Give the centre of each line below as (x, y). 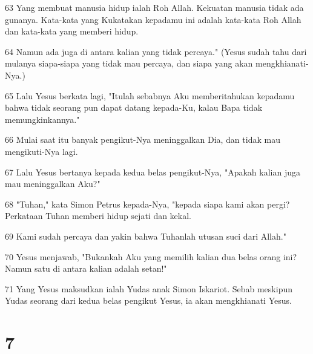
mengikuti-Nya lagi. (41, 151)
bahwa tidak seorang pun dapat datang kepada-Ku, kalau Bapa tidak (134, 107)
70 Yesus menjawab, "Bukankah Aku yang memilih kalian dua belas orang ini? (151, 256)
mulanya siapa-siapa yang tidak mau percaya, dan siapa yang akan (129, 63)
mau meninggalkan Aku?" (53, 184)
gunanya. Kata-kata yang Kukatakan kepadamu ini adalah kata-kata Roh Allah (153, 19)
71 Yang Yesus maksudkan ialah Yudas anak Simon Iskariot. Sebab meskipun (149, 288)
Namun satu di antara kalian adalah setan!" (86, 268)
